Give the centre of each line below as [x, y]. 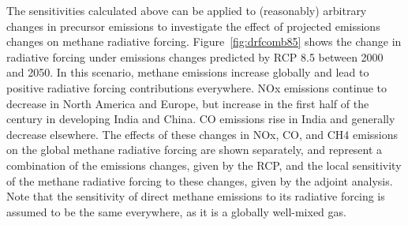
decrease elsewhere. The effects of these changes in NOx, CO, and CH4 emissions [202, 134]
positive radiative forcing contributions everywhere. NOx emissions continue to [197, 87]
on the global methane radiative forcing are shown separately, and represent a [195, 150]
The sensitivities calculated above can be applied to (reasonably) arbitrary [187, 10]
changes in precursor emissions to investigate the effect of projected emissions [193, 26]
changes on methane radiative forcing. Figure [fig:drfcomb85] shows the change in [204, 41]
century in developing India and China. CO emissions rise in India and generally [201, 119]
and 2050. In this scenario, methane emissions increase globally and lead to [188, 72]
